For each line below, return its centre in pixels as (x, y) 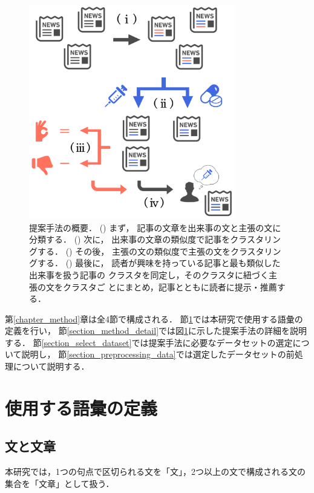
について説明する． (51, 366)
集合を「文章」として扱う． (60, 483)
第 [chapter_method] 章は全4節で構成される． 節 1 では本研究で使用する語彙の (154, 318)
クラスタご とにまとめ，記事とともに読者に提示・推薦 (170, 286)
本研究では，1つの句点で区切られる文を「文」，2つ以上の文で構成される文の (155, 472)
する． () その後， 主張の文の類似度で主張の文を (134, 251)
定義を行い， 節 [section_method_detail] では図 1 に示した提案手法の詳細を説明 (156, 331)
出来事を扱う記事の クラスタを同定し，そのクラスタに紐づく (149, 274)
